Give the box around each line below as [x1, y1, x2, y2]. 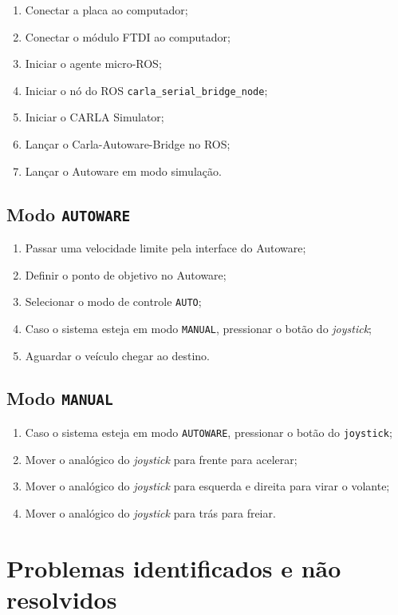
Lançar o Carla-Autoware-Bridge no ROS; [25, 136, 231, 153]
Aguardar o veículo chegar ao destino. [25, 347, 210, 363]
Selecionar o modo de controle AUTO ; [25, 293, 202, 310]
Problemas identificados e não [6, 551, 341, 584]
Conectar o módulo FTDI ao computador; [25, 28, 231, 45]
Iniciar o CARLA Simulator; [25, 109, 164, 125]
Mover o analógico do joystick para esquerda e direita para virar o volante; [25, 478, 390, 494]
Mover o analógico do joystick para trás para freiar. [25, 504, 276, 521]
